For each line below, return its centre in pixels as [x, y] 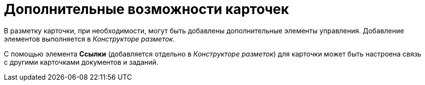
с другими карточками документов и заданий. [81, 62]
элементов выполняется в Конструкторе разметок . [89, 39]
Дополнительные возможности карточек [147, 9]
